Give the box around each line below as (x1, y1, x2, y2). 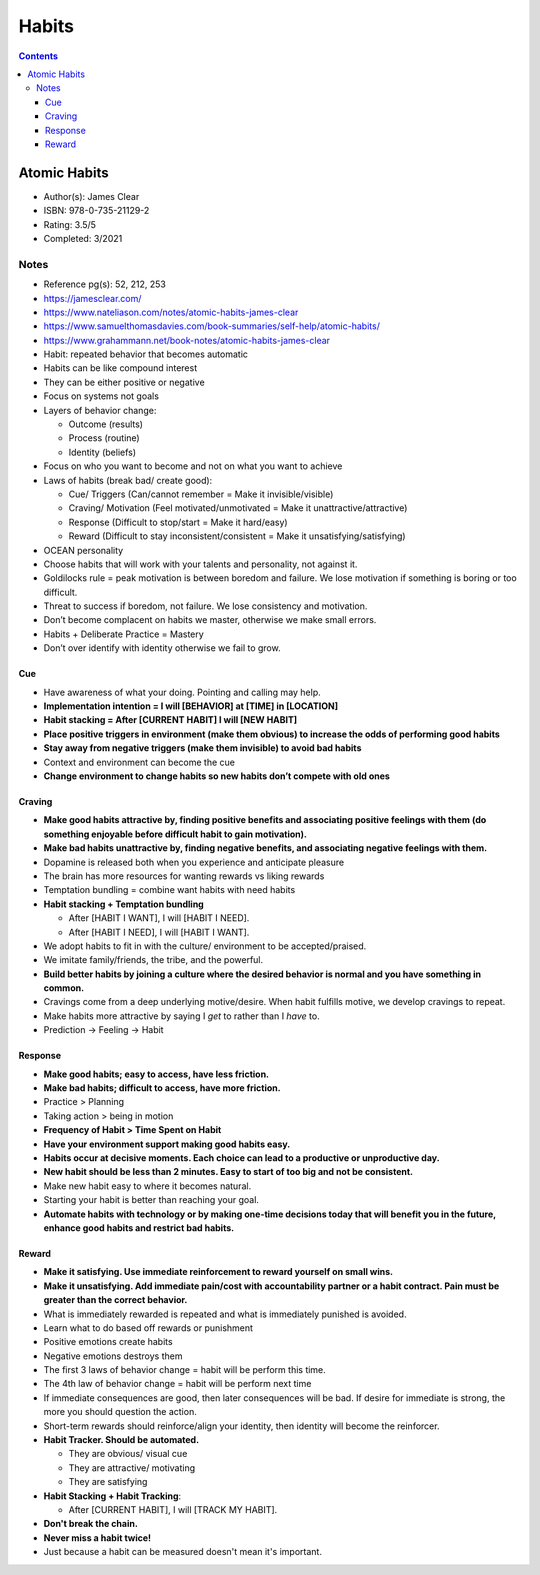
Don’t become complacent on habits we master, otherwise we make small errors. (43, 614, 377, 626)
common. (43, 982, 85, 994)
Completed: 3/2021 (43, 232, 123, 244)
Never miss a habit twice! (43, 1531, 152, 1544)
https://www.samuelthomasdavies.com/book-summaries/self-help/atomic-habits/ (43, 320, 380, 332)
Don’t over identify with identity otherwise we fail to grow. (43, 642, 281, 654)
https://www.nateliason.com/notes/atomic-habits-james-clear (43, 306, 299, 318)
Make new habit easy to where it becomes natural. (43, 1180, 252, 1192)
